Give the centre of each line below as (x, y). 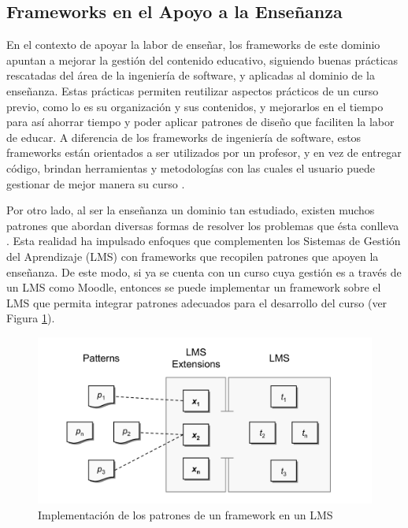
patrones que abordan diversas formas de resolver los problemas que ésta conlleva (203, 225)
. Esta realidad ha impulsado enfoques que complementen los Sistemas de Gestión (204, 241)
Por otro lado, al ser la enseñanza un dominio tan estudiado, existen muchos (191, 210)
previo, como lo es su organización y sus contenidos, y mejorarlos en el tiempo (195, 106)
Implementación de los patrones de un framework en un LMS (185, 514)
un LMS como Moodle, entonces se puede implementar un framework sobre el (194, 287)
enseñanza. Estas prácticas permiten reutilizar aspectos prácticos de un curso (193, 90)
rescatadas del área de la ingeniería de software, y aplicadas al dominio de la (191, 75)
